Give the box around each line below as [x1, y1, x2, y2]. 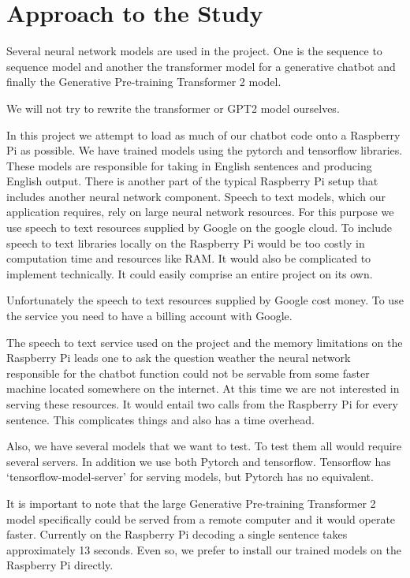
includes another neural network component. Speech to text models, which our [6, 188, 386, 204]
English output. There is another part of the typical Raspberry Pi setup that [6, 173, 378, 189]
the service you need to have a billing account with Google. [6, 308, 293, 324]
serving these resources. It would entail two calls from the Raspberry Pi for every [6, 396, 398, 412]
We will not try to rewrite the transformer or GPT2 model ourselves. [6, 99, 340, 116]
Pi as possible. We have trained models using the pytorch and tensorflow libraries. [6, 142, 403, 158]
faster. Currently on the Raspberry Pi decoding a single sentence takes [6, 526, 348, 543]
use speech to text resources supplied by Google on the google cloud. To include [6, 219, 392, 236]
